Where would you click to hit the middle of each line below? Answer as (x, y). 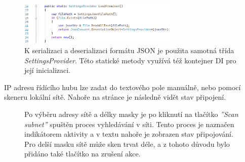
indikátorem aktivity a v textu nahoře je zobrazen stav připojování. (129, 134)
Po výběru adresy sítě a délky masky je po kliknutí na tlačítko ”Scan (131, 114)
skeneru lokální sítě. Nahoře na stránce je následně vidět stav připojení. (115, 97)
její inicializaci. (48, 70)
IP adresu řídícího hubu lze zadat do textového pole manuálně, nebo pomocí (123, 87)
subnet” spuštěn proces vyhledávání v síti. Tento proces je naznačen (129, 124)
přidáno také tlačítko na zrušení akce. (83, 154)
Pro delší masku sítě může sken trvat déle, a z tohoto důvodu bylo (127, 144)
